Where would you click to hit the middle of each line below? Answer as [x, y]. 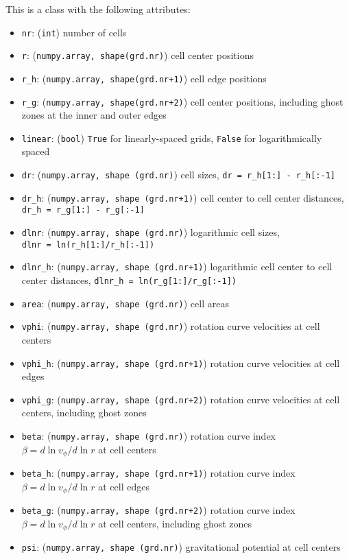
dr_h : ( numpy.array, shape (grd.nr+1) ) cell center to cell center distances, [183, 197]
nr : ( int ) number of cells [74, 32]
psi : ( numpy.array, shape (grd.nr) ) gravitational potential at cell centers [181, 547]
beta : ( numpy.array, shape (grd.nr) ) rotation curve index [148, 436]
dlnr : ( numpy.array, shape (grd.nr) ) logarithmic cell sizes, [151, 232]
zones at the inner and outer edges [94, 115]
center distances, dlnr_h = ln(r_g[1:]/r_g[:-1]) [129, 280]
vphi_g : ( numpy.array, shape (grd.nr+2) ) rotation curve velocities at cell [181, 399]
